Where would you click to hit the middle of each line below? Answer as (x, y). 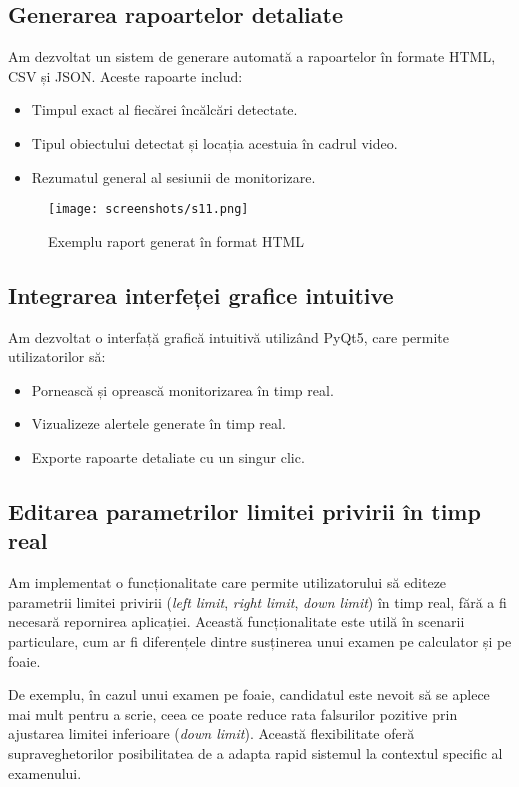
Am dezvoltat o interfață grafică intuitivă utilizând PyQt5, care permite (228, 336)
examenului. (45, 772)
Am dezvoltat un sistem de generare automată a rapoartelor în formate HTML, (252, 56)
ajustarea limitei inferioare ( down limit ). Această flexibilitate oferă (211, 733)
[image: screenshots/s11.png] (148, 209)
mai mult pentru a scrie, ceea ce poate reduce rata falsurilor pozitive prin (233, 713)
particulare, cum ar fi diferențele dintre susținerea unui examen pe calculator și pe (260, 640)
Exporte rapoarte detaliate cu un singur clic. (168, 457)
